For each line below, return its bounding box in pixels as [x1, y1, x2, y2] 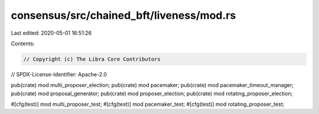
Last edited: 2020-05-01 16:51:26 [11, 29, 92, 36]
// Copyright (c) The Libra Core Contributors [23, 56, 161, 62]
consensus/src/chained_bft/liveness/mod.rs [11, 9, 236, 22]
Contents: [11, 40, 35, 47]
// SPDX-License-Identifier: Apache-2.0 [11, 71, 108, 78]
